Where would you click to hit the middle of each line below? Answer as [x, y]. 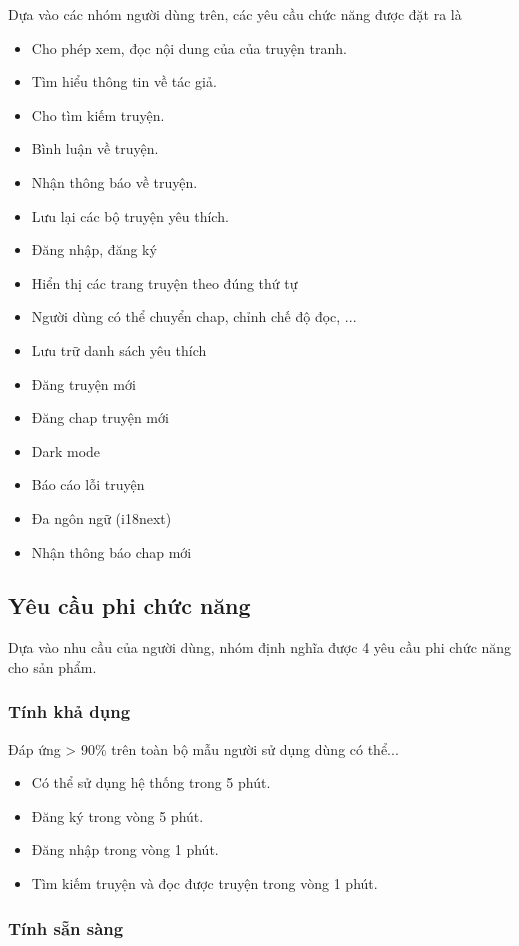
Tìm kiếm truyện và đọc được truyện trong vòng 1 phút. [204, 883]
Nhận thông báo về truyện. [114, 181]
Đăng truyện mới [83, 383]
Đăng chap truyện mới [100, 417]
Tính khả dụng [69, 711]
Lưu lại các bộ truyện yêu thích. [130, 215]
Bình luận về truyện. [95, 148]
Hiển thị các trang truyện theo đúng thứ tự [164, 282]
